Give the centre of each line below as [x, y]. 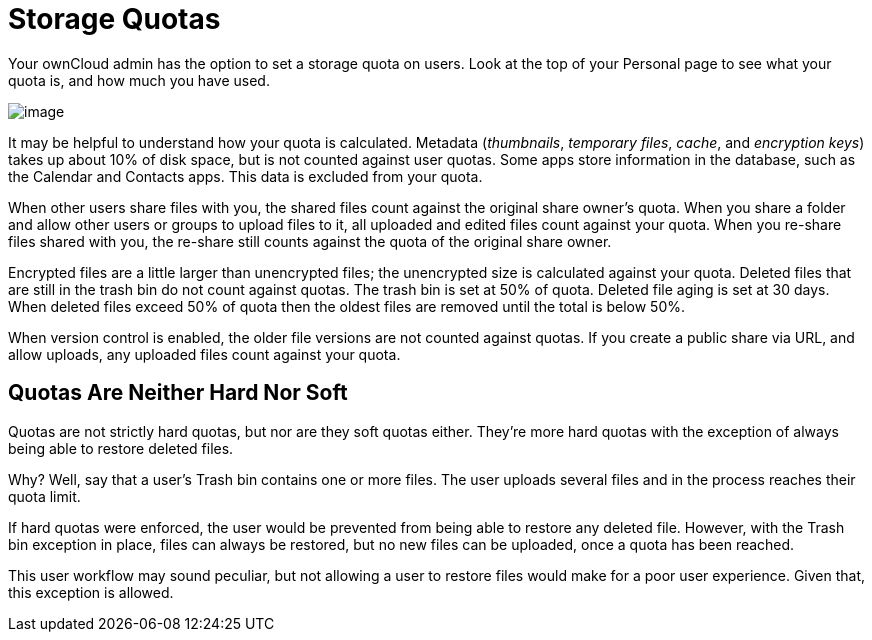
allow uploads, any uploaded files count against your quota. [204, 354]
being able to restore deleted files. [121, 448]
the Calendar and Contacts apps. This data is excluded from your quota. [245, 176]
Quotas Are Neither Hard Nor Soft [178, 393]
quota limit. [44, 496]
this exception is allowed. [91, 592]
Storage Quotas [114, 19]
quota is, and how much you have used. [139, 80]
